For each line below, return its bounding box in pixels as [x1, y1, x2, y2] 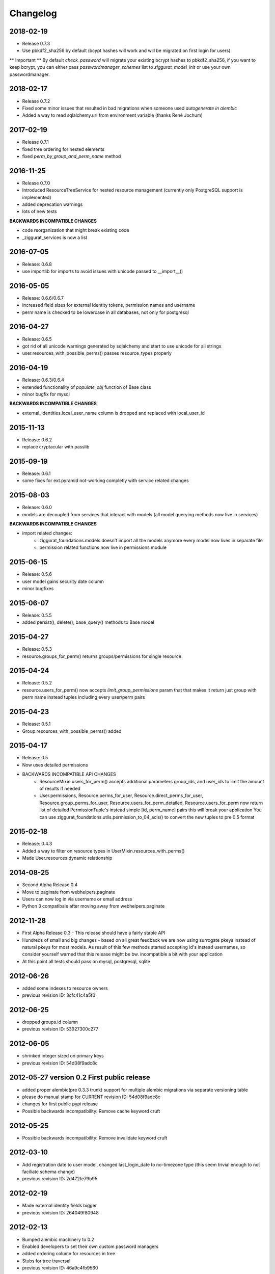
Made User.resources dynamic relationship [22, 855, 113, 861]
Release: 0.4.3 [22, 841, 52, 847]
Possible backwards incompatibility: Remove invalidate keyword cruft [22, 1134, 168, 1141]
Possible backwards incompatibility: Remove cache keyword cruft [22, 1108, 160, 1114]
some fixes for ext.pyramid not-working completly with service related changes [22, 477, 189, 484]
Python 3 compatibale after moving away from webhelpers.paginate [22, 903, 165, 909]
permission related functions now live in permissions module [39, 544, 167, 550]
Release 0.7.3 [22, 41, 50, 47]
